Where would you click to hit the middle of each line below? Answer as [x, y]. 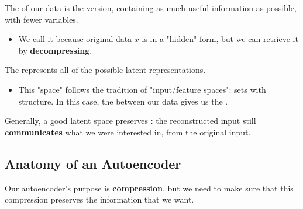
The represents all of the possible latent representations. [105, 70]
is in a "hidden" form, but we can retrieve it [220, 39]
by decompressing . [55, 50]
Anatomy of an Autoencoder [93, 163]
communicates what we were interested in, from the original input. [128, 132]
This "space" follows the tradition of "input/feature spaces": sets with [142, 89]
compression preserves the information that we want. [99, 199]
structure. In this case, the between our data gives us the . [123, 101]
